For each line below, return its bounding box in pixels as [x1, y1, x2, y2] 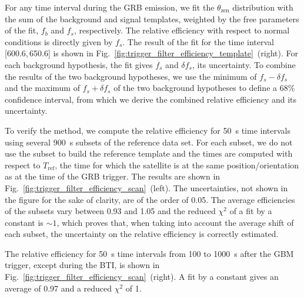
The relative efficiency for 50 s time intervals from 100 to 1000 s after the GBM [5, 247, 294, 259]
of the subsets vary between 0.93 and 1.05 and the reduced [5, 205, 216, 217]
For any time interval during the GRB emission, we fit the [5, 1, 215, 13]
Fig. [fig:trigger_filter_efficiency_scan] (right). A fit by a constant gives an [5, 270, 279, 283]
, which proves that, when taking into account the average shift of [56, 216, 294, 228]
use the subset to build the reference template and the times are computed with [5, 147, 293, 160]
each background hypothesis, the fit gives [5, 58, 153, 70]
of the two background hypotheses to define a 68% [113, 82, 295, 94]
